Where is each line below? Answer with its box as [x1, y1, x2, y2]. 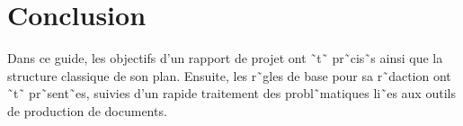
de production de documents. [7, 101, 167, 120]
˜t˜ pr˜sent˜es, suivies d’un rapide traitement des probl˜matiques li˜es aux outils [7, 84, 456, 103]
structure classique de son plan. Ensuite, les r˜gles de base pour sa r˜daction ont [7, 66, 451, 85]
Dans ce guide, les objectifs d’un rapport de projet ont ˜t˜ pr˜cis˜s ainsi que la [7, 49, 443, 67]
